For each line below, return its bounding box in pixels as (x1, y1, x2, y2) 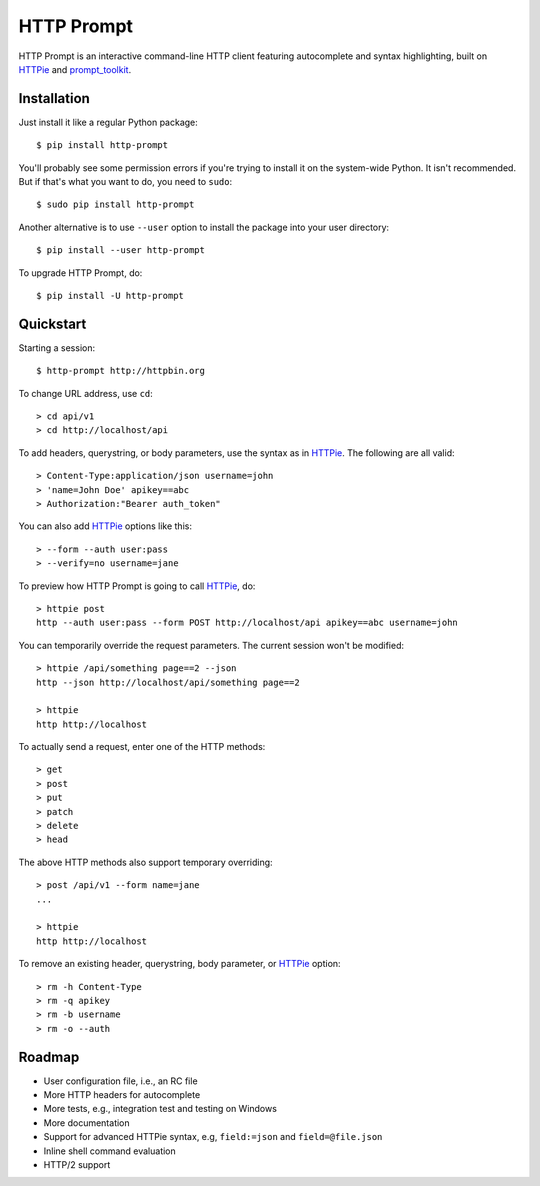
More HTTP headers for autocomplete (43, 1089, 201, 1101)
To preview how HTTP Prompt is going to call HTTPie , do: (18, 580, 256, 592)
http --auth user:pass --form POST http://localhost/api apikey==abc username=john (36, 617, 459, 629)
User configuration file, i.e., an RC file (43, 1075, 199, 1087)
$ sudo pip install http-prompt (36, 199, 195, 210)
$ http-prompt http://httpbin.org (36, 365, 205, 377)
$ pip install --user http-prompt (36, 245, 205, 256)
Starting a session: (18, 341, 95, 354)
